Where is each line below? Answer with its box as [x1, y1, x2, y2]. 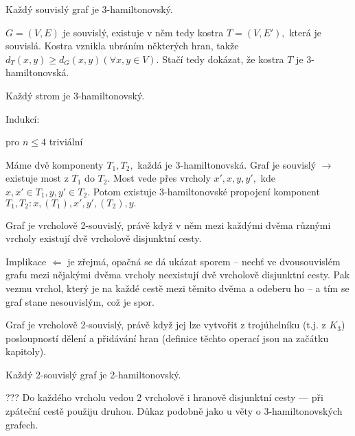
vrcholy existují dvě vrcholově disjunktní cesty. [5, 231, 202, 245]
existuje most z [5, 171, 69, 185]
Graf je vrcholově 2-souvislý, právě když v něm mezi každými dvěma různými [5, 217, 331, 232]
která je [289, 25, 321, 39]
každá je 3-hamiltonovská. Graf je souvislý [137, 157, 317, 171]
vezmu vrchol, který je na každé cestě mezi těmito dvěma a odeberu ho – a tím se [5, 280, 350, 295]
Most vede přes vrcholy [113, 171, 211, 185]
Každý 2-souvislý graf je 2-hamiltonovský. [5, 367, 181, 381]
